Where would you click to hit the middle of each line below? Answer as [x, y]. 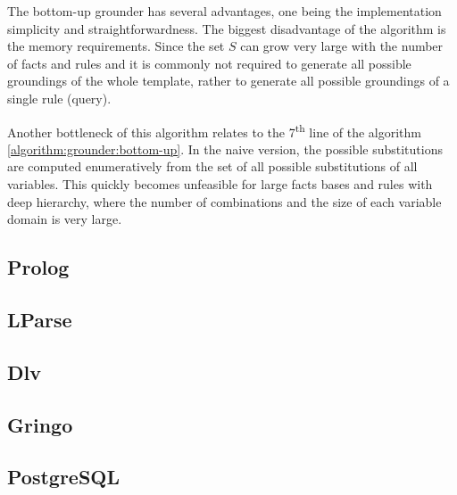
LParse [40, 319]
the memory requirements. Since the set [116, 46]
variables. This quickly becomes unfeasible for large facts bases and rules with [220, 184]
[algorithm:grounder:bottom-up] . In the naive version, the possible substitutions [225, 148]
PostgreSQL [64, 477]
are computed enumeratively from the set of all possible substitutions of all [212, 166]
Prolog [38, 267]
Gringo [40, 424]
